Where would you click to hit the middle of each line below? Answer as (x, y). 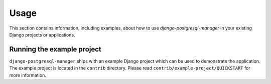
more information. (28, 75)
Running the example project (55, 49)
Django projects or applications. (42, 34)
